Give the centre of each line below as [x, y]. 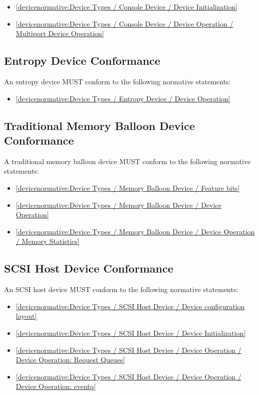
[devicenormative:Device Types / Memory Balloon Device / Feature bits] [128, 187]
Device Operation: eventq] [56, 386]
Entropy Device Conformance [82, 60]
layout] [26, 316]
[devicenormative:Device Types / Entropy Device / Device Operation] [123, 98]
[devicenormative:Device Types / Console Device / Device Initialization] [126, 7]
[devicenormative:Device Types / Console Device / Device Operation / [124, 23]
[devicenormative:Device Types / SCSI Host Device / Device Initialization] [131, 333]
